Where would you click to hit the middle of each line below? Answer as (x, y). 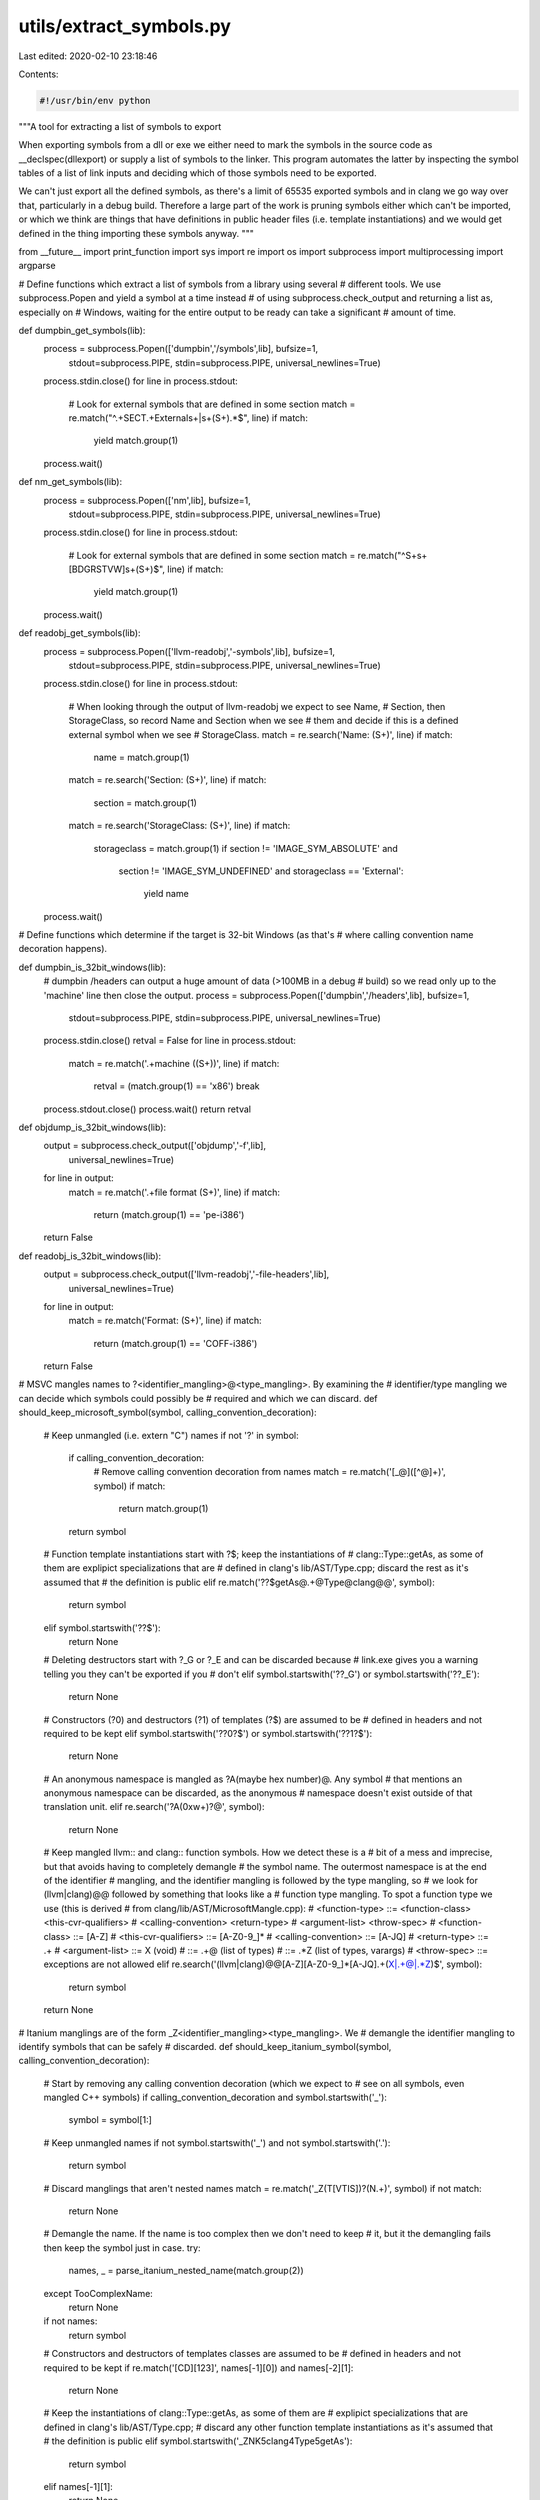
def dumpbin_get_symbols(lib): (82, 330)
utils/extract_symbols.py (125, 26)
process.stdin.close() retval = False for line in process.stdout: (170, 1041)
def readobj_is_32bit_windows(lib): (90, 1256)
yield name (166, 894)
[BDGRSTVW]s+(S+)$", (116, 569)
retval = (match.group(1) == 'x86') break (176, 1086)
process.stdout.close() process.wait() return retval (147, 1109)
